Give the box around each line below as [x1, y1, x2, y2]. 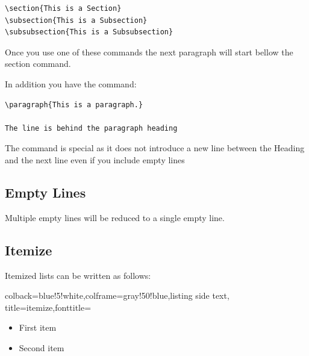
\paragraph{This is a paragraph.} [5, 100, 143, 109]
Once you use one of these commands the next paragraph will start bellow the [5, 45, 293, 58]
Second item [19, 341, 64, 354]
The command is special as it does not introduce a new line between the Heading [5, 142, 305, 154]
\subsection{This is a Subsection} [5, 16, 148, 25]
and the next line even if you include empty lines [5, 153, 185, 166]
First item [19, 321, 57, 334]
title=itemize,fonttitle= [5, 301, 92, 313]
